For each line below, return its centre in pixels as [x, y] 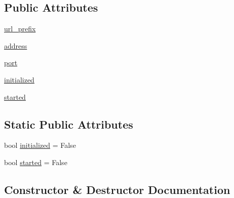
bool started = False [36, 162]
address [16, 45]
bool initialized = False [40, 145]
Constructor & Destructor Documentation [117, 189]
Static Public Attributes [69, 124]
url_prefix [20, 29]
